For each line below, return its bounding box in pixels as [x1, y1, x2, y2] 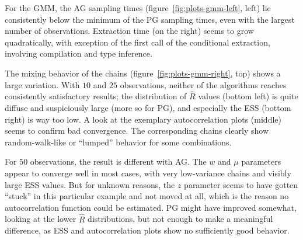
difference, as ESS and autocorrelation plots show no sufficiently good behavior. [5, 224, 290, 236]
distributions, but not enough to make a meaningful [88, 213, 273, 225]
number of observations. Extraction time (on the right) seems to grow [5, 25, 254, 37]
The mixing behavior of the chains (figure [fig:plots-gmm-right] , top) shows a [5, 67, 281, 79]
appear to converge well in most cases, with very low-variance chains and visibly [5, 166, 291, 179]
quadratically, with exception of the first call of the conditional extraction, [5, 36, 270, 48]
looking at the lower [5, 213, 76, 225]
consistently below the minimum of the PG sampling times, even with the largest [5, 13, 295, 25]
